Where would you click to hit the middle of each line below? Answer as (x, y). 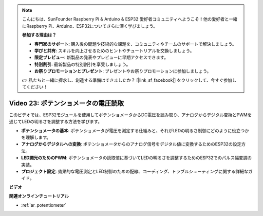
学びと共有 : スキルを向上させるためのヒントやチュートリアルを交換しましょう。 (114, 51)
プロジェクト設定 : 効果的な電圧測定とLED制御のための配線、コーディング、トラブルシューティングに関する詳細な (135, 171)
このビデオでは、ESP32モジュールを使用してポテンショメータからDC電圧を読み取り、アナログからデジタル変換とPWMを (130, 115)
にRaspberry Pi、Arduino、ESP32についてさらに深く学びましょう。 (90, 26)
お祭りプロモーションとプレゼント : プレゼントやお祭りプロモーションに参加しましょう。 (123, 71)
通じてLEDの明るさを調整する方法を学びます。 (56, 122)
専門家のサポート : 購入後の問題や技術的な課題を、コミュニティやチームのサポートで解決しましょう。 (135, 44)
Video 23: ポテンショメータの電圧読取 (66, 103)
